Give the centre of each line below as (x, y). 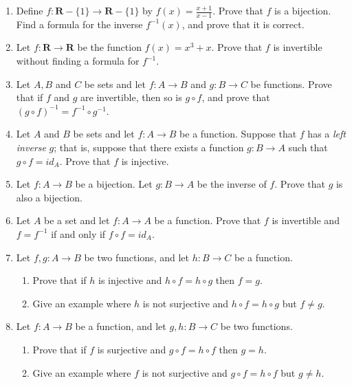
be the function (109, 47)
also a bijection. (49, 197)
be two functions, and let (136, 257)
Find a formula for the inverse (79, 24)
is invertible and (306, 220)
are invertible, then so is (131, 97)
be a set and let (77, 220)
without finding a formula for (78, 61)
